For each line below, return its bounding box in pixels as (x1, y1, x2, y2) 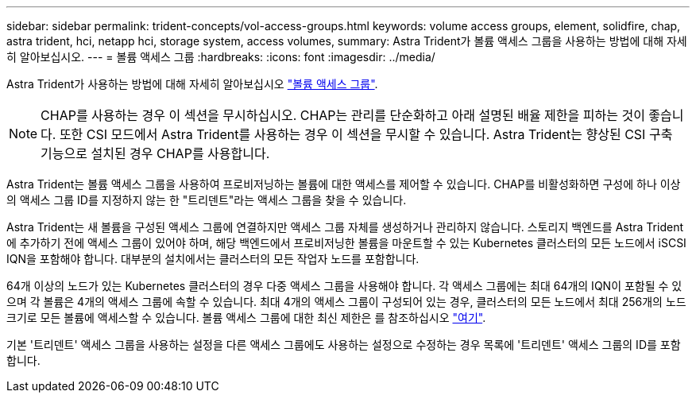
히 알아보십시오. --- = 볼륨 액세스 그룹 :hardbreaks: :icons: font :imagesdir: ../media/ (6, 50, 435, 64)
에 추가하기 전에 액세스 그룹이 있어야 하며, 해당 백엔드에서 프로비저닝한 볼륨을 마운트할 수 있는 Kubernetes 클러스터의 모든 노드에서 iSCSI (6, 236, 686, 250)
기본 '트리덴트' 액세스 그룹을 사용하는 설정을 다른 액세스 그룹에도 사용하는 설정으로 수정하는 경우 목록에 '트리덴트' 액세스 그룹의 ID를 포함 (6, 338, 681, 351)
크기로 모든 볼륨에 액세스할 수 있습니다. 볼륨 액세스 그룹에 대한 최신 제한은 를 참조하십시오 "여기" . (6, 311, 486, 324)
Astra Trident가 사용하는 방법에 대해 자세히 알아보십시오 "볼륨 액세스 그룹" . (6, 77, 378, 91)
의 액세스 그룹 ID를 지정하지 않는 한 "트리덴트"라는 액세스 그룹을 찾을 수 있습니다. (6, 193, 407, 207)
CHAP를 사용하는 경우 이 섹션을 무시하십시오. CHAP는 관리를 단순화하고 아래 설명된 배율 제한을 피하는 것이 (41, 107, 645, 123)
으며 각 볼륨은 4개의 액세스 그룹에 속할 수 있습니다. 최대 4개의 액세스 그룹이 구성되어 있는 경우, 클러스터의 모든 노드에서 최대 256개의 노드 (6, 295, 686, 308)
